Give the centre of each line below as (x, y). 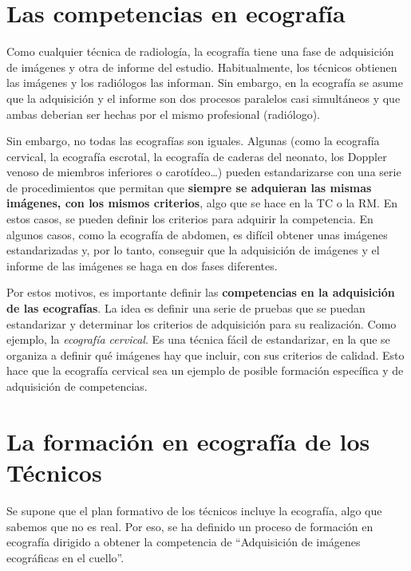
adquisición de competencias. (77, 386)
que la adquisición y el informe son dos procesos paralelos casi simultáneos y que (204, 98)
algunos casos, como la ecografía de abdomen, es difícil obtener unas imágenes (197, 234)
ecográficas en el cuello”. (65, 557)
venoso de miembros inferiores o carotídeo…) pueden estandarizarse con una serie (204, 172)
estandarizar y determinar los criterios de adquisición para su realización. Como (202, 323)
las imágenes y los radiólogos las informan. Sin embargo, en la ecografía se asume (205, 83)
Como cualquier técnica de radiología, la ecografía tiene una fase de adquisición (200, 51)
